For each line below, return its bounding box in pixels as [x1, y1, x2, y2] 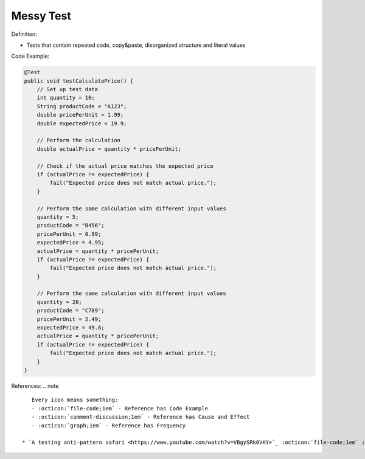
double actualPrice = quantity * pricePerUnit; [36, 145, 182, 152]
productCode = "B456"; [36, 222, 105, 229]
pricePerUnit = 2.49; [36, 316, 102, 322]
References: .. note [11, 382, 59, 389]
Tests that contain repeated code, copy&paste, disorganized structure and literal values [26, 41, 246, 49]
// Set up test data [36, 86, 99, 93]
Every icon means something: [31, 396, 119, 404]
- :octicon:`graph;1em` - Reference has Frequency [31, 422, 186, 429]
